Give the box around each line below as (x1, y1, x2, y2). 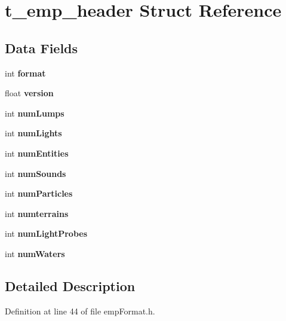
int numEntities (5, 146, 69, 159)
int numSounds (5, 167, 66, 179)
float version (5, 87, 54, 99)
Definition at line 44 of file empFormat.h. (5, 304, 155, 317)
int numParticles (5, 187, 73, 200)
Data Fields (5, 38, 78, 57)
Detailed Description (5, 276, 136, 295)
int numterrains (5, 207, 69, 219)
